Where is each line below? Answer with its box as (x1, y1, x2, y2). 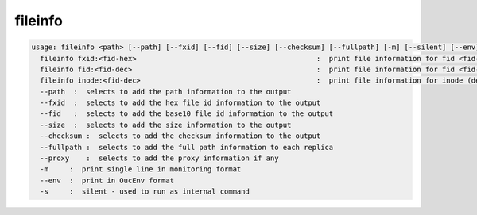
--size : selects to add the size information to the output (40, 120, 292, 129)
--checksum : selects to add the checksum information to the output (40, 132, 321, 140)
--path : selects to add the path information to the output (40, 87, 292, 96)
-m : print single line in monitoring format (40, 165, 242, 174)
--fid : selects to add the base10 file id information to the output (40, 109, 334, 118)
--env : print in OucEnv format (40, 175, 175, 185)
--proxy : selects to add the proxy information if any (40, 154, 279, 163)
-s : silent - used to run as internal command (40, 187, 250, 196)
